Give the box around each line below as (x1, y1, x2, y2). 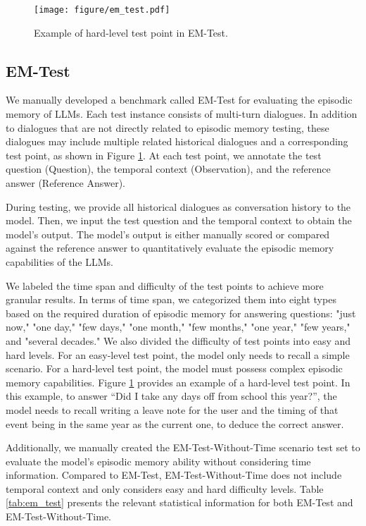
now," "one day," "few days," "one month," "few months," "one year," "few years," (6, 319, 351, 334)
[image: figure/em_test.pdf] (34, 5, 170, 15)
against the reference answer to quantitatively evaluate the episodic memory (6, 240, 334, 255)
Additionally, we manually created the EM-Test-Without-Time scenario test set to (6, 440, 360, 455)
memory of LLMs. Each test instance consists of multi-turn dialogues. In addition (6, 106, 358, 121)
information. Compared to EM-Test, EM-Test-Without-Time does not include (6, 467, 342, 482)
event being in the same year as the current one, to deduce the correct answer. (6, 416, 344, 431)
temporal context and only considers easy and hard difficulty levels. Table (6, 481, 324, 496)
